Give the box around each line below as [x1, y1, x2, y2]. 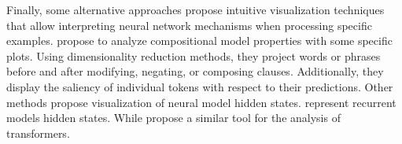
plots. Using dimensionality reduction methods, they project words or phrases [6, 47, 381, 64]
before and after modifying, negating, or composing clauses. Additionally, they [6, 63, 384, 79]
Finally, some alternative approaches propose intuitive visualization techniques [6, 2, 385, 17]
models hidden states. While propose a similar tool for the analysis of [6, 109, 341, 126]
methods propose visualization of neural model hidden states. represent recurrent [6, 94, 396, 110]
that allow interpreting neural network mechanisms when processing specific [6, 17, 372, 33]
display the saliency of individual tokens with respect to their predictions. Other [6, 78, 393, 94]
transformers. [6, 124, 70, 141]
